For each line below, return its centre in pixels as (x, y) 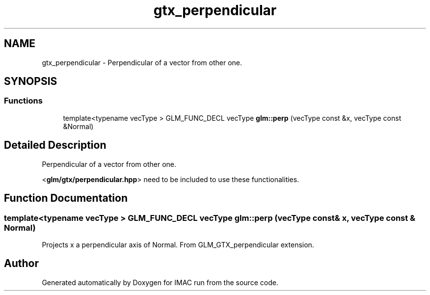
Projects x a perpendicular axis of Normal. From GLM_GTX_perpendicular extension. (178, 244)
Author (21, 264)
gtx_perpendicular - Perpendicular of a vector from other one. (142, 62)
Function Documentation (66, 198)
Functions (23, 101)
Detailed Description (55, 145)
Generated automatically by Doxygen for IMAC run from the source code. (160, 282)
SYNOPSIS (31, 81)
